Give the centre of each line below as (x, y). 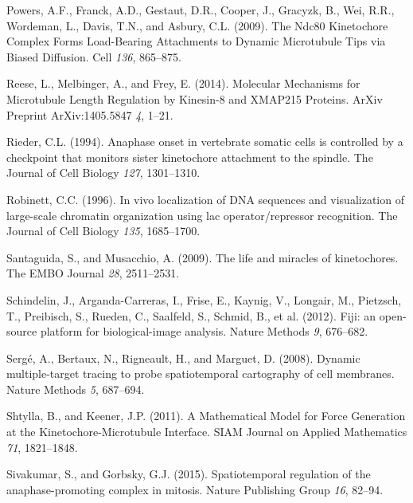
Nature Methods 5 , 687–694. (76, 389)
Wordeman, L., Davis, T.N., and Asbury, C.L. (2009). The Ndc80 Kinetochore (197, 25)
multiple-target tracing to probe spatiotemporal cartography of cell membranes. (201, 373)
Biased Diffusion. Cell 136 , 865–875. (94, 56)
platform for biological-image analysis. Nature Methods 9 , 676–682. (204, 331)
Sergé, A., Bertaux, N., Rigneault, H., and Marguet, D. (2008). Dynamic (183, 358)
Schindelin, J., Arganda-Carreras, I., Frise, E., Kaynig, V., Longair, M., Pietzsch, (204, 299)
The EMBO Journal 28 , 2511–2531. (93, 273)
